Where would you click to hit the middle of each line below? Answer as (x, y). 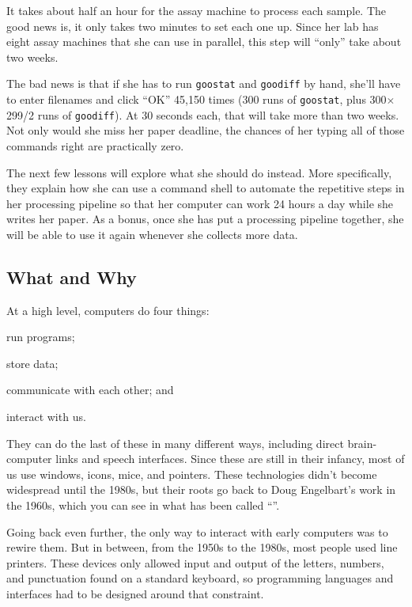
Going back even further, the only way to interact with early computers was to (197, 531)
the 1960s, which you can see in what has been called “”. (143, 505)
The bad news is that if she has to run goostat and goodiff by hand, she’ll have (204, 83)
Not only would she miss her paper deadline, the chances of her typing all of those (206, 130)
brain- (362, 443)
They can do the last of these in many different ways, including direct (175, 443)
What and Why (72, 277)
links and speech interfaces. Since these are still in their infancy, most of (230, 459)
